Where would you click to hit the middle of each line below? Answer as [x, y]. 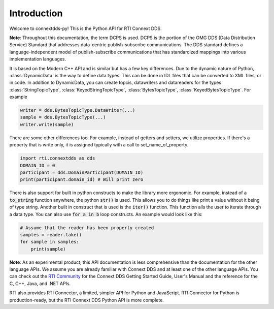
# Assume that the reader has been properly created [87, 228]
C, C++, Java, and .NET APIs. [40, 283]
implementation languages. [38, 59]
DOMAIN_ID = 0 [38, 165]
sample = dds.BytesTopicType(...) [63, 117]
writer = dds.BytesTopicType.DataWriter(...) [78, 110]
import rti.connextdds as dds [58, 158]
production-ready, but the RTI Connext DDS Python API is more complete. [87, 300]
